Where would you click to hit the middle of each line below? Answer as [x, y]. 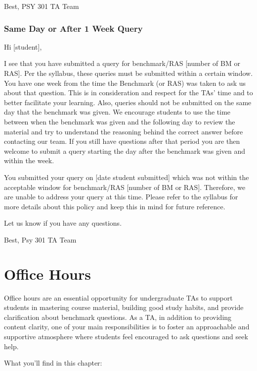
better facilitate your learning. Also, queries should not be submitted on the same [128, 102]
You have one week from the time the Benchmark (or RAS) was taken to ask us [125, 83]
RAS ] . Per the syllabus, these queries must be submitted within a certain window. [128, 73]
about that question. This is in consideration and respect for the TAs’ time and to [128, 93]
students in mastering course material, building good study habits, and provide [124, 307]
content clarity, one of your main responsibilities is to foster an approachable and [127, 327]
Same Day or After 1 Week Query [73, 28]
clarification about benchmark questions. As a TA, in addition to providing [118, 317]
